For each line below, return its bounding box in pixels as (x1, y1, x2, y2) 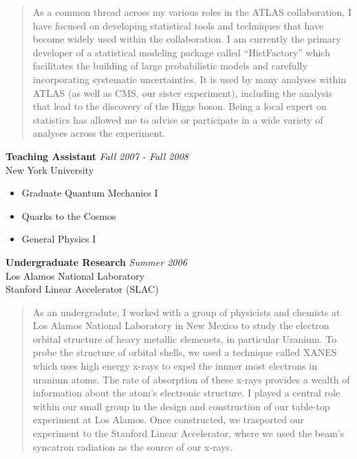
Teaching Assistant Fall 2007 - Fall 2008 (6, 148, 188, 163)
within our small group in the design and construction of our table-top (32, 399, 330, 413)
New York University (6, 162, 94, 177)
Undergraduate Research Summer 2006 (6, 254, 187, 269)
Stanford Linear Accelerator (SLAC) (6, 282, 159, 296)
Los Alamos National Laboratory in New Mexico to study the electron (32, 318, 329, 333)
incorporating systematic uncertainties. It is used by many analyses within (32, 71, 347, 86)
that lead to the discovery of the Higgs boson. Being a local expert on (32, 99, 327, 113)
